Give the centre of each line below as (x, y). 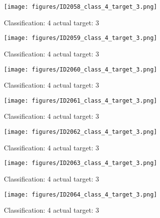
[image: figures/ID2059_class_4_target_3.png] (80, 38)
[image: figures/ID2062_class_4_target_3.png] (80, 132)
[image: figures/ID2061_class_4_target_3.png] (80, 100)
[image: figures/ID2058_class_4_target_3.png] (80, 7)
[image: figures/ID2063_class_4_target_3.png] (80, 163)
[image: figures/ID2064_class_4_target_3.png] (80, 194)
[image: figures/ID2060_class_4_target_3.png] (80, 69)
